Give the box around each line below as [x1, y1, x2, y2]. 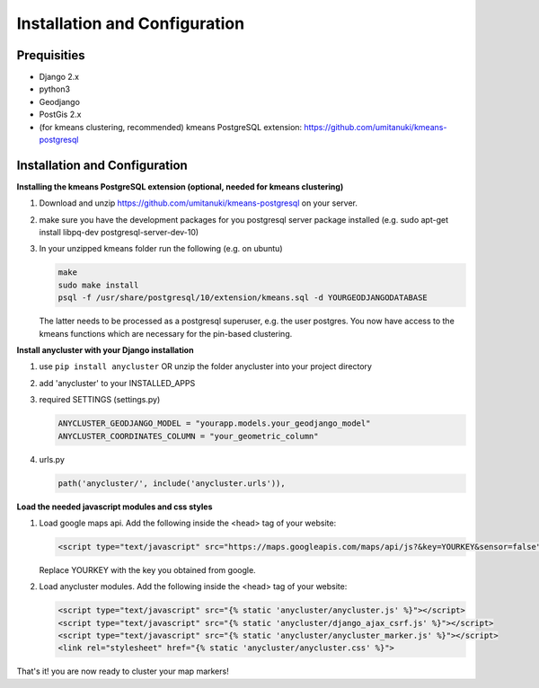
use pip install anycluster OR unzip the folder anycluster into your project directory [39, 361, 373, 372]
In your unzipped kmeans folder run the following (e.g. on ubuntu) [39, 243, 283, 254]
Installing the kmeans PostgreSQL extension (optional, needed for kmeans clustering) [16, 181, 344, 192]
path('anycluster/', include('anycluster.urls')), [57, 478, 287, 489]
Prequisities [16, 48, 85, 63]
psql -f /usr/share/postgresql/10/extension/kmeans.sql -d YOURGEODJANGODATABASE [57, 293, 429, 303]
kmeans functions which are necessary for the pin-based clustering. [39, 328, 293, 339]
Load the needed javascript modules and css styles [16, 501, 213, 512]
